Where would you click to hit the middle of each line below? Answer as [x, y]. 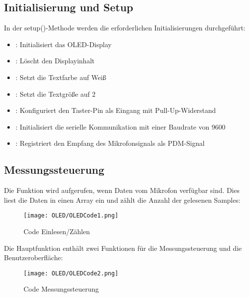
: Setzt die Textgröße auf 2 [55, 94]
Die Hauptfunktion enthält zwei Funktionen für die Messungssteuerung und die [123, 248]
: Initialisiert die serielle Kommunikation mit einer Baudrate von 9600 [120, 126]
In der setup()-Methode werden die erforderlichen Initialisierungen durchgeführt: [125, 28]
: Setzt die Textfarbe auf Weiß [61, 77]
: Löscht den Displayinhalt [55, 61]
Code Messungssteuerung [61, 289]
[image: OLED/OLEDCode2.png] [71, 273]
